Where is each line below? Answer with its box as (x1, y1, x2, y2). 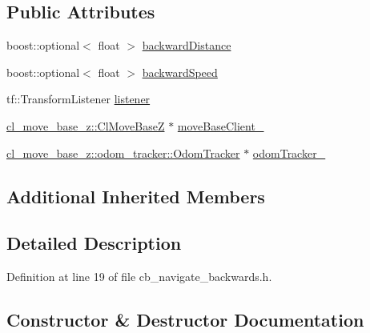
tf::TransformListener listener (6, 90, 151, 107)
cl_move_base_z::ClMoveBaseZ (6, 117, 165, 134)
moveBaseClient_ (177, 117, 264, 134)
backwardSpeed (142, 63, 218, 80)
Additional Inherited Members (6, 183, 265, 208)
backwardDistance (142, 37, 231, 54)
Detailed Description (6, 231, 182, 255)
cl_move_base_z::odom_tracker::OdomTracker (6, 144, 240, 161)
